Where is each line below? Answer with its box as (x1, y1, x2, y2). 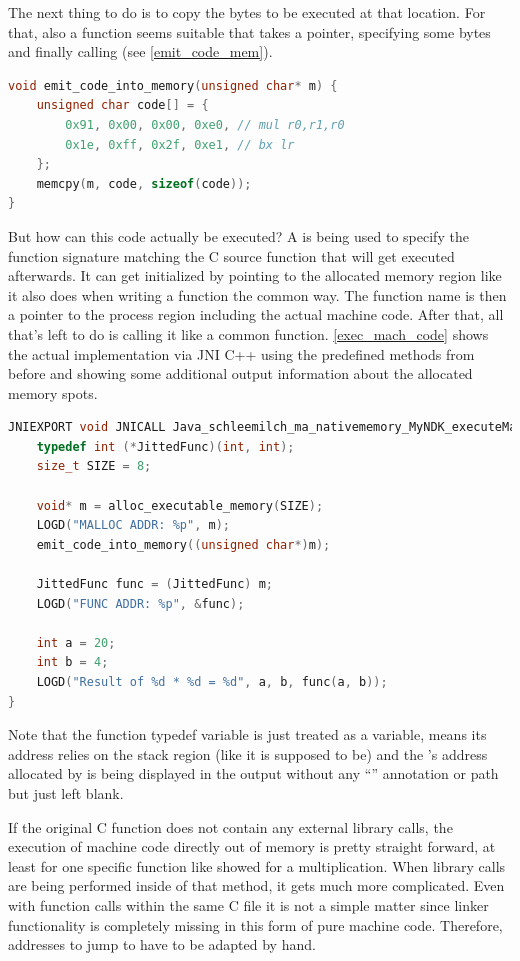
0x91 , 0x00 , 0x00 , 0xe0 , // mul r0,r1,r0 (65, 117, 345, 132)
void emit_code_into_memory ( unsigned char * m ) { (8, 78, 338, 93)
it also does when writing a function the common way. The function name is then (8, 284, 507, 305)
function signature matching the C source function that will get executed (8, 245, 455, 266)
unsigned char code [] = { (36, 98, 209, 113)
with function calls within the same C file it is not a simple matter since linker (8, 894, 489, 915)
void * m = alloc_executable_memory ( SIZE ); (36, 498, 324, 513)
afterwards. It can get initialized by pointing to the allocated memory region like (8, 265, 502, 286)
